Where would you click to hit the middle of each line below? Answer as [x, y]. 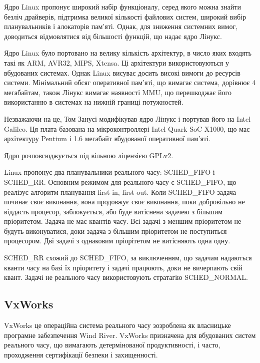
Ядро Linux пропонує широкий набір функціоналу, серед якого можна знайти [122, 7]
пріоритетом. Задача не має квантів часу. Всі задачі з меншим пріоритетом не [123, 221]
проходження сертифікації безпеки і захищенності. [81, 354]
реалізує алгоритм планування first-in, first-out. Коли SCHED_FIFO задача [120, 192]
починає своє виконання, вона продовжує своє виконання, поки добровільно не [124, 202]
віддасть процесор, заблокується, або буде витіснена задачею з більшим [113, 211]
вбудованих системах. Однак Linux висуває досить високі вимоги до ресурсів [122, 72]
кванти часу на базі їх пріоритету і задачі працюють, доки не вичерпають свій [123, 267]
